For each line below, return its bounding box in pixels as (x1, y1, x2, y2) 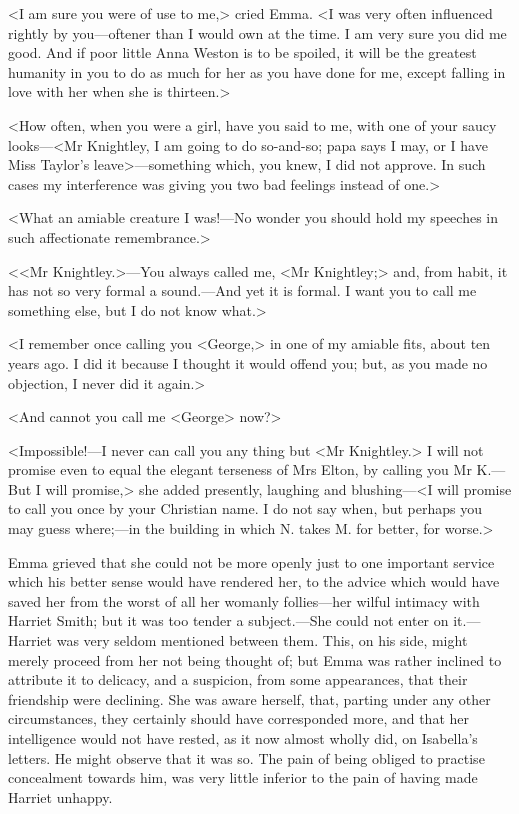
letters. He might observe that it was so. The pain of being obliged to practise (8, 747, 485, 768)
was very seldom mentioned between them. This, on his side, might (56, 630, 468, 651)
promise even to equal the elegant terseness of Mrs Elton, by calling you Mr (8, 459, 472, 480)
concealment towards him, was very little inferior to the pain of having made (8, 767, 478, 788)
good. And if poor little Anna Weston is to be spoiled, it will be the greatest (8, 42, 477, 63)
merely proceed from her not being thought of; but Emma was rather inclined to (8, 649, 502, 670)
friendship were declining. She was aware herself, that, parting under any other (8, 688, 491, 709)
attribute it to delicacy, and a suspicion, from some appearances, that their (8, 669, 468, 690)
